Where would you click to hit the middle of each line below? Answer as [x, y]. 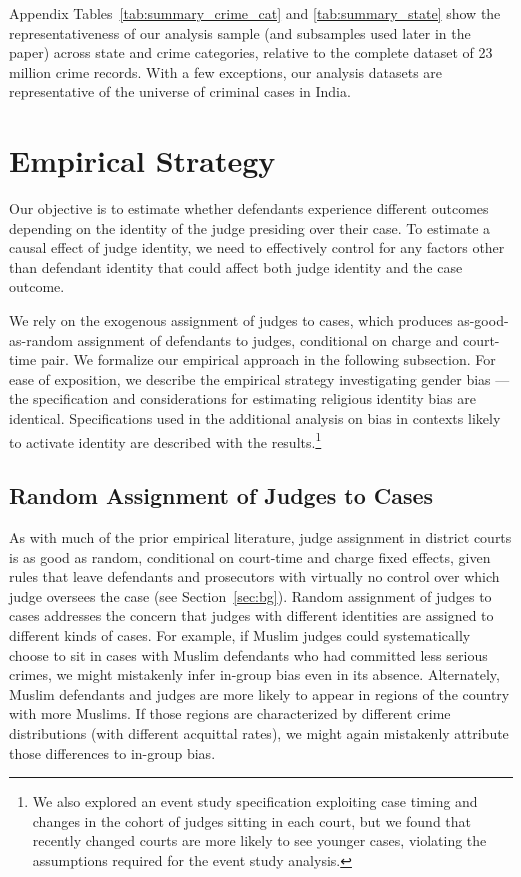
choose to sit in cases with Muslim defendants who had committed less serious [248, 654]
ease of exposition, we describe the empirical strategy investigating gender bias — [259, 378]
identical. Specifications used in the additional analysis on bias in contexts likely [255, 418]
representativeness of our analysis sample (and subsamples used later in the [240, 32]
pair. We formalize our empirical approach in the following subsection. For [268, 359]
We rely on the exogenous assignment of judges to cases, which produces [231, 320]
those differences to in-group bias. [112, 752]
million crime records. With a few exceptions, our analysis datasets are [226, 71]
